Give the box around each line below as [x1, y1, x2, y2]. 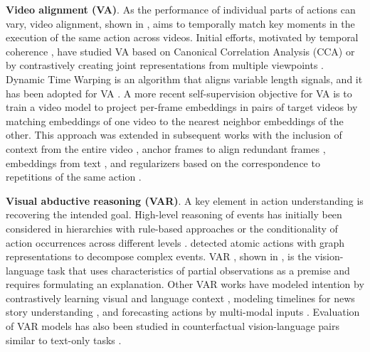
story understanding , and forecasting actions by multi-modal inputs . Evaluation [6, 304, 360, 319]
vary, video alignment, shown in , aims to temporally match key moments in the [6, 16, 355, 31]
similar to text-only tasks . [6, 332, 122, 347]
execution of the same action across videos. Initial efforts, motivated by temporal [6, 30, 359, 45]
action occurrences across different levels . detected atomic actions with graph [6, 235, 345, 250]
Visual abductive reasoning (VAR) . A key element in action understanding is [6, 193, 364, 208]
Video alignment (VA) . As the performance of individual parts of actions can [6, 2, 356, 16]
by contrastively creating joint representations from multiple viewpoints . [6, 58, 324, 73]
